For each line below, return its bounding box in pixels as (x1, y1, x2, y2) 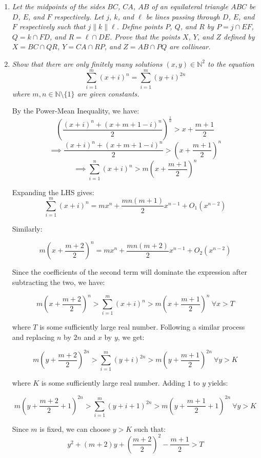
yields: (208, 377, 228, 388)
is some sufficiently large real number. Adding (41, 377, 185, 388)
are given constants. (77, 88, 139, 99)
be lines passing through (146, 11, 220, 22)
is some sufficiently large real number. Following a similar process (39, 321, 245, 332)
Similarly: (12, 223, 43, 234)
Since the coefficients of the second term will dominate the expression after (12, 266, 247, 277)
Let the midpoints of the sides (12, 1, 105, 11)
